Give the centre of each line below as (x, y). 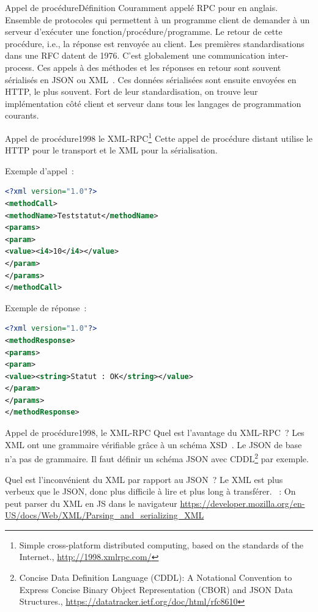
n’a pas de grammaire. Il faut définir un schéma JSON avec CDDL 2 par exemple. (157, 458)
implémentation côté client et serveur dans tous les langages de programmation (153, 103)
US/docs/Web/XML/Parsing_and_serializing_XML (105, 515)
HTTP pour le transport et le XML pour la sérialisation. (111, 150)
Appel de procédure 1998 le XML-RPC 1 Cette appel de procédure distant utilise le (159, 137)
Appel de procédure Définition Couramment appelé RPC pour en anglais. (142, 7)
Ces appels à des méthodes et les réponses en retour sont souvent (159, 67)
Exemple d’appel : (39, 170)
